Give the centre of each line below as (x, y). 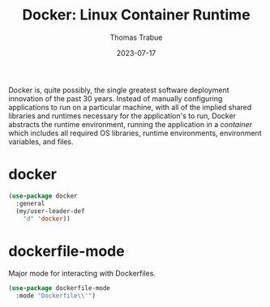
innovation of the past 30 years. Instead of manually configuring (116, 98)
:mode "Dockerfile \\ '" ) (56, 296)
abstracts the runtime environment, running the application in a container (131, 124)
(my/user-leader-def (50, 211)
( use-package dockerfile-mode (60, 288)
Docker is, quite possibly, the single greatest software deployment (119, 90)
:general (30, 203)
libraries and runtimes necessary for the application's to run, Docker (122, 116)
